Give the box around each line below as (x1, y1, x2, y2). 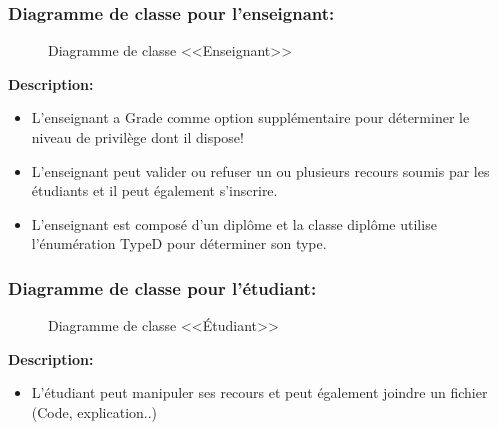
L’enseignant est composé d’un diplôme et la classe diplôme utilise (31, 213, 437, 234)
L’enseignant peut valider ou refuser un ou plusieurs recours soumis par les (31, 160, 490, 181)
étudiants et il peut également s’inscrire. (31, 180, 278, 201)
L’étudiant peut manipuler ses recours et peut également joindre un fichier (31, 382, 488, 403)
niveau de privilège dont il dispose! (31, 127, 244, 147)
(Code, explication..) (31, 401, 158, 422)
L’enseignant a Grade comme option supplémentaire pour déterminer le (31, 107, 470, 128)
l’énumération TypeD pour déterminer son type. (31, 233, 327, 254)
